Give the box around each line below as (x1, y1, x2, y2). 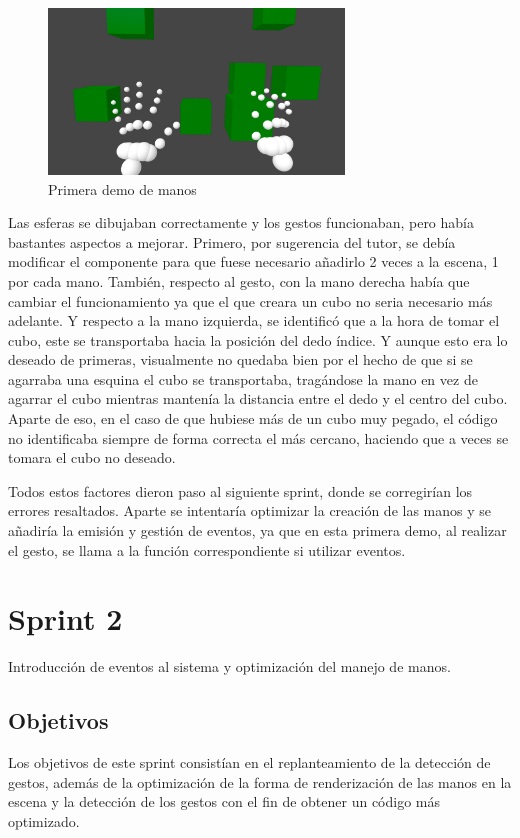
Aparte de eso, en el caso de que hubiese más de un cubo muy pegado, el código (8, 408, 498, 429)
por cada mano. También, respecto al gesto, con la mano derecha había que (8, 270, 470, 291)
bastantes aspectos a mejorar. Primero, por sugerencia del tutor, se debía (8, 231, 456, 252)
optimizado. (8, 810, 80, 831)
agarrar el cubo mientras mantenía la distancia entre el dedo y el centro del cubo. (8, 388, 508, 409)
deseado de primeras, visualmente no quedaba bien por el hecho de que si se (8, 349, 473, 370)
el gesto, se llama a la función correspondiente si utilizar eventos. (8, 539, 406, 560)
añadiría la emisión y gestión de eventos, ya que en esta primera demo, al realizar (8, 520, 507, 541)
